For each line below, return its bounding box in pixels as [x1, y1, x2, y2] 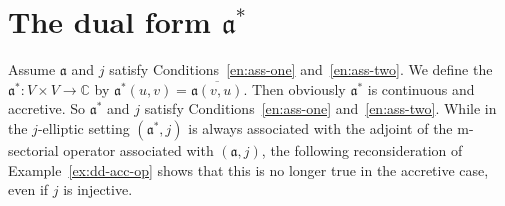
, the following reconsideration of [261, 139, 463, 160]
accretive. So [8, 98, 86, 119]
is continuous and [367, 78, 475, 99]
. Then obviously [243, 78, 346, 99]
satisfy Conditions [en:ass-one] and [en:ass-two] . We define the [109, 59, 493, 80]
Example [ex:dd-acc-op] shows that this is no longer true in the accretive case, [8, 159, 489, 180]
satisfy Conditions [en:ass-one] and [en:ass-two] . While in [144, 98, 497, 119]
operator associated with [63, 139, 214, 160]
